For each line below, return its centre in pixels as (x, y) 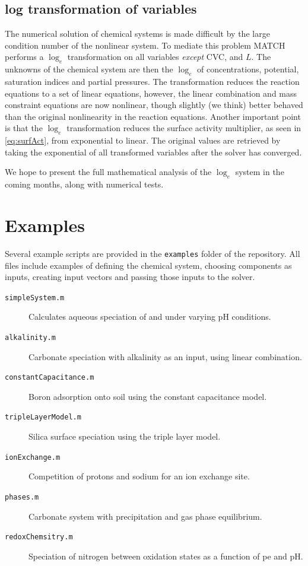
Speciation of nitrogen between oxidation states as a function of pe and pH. (166, 556)
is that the (24, 128)
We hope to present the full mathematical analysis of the (108, 172)
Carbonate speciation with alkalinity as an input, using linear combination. (165, 356)
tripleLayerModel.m (43, 417)
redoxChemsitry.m (39, 537)
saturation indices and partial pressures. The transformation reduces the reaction (152, 81)
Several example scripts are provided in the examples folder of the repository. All (153, 253)
